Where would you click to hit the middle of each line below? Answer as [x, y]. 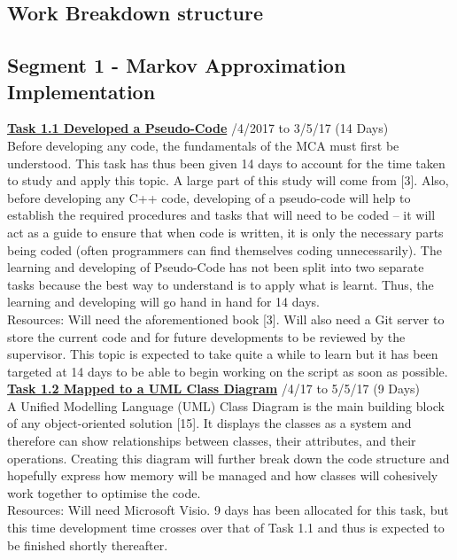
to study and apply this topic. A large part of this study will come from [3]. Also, [228, 180]
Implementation [81, 91]
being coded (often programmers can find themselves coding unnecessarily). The [225, 249]
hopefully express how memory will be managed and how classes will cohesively [223, 475]
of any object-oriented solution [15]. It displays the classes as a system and [209, 423]
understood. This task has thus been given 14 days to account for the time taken [226, 163]
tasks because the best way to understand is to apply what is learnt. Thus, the [221, 284]
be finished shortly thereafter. [88, 544]
